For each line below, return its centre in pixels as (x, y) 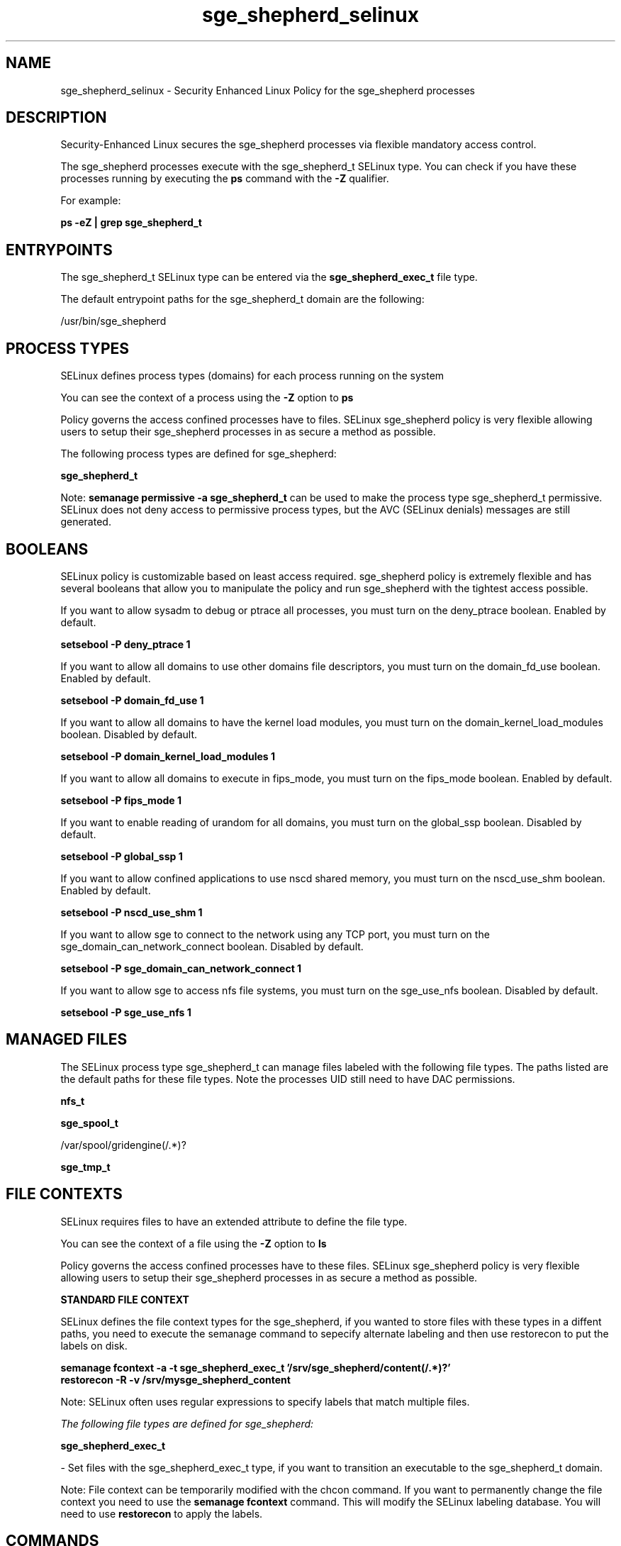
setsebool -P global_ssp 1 (122, 856)
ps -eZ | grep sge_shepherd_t (131, 223)
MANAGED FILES (67, 1040)
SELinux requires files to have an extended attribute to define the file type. (234, 1221)
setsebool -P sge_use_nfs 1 (126, 1012)
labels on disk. (94, 1345)
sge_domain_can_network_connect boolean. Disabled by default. (212, 946)
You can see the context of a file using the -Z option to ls (194, 1243)
